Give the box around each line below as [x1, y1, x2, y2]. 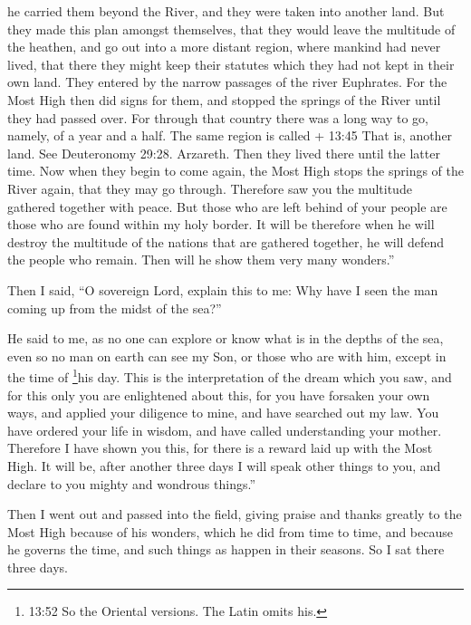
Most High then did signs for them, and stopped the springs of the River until [7, 90, 441, 109]
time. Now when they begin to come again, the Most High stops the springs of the [7, 161, 464, 180]
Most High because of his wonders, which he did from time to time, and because [7, 522, 453, 541]
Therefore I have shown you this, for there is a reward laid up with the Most [7, 438, 433, 457]
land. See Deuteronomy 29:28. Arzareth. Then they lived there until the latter [7, 143, 440, 162]
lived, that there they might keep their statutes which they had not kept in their [7, 54, 455, 73]
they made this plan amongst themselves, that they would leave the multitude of [7, 19, 456, 38]
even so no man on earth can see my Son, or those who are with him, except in [7, 346, 447, 365]
